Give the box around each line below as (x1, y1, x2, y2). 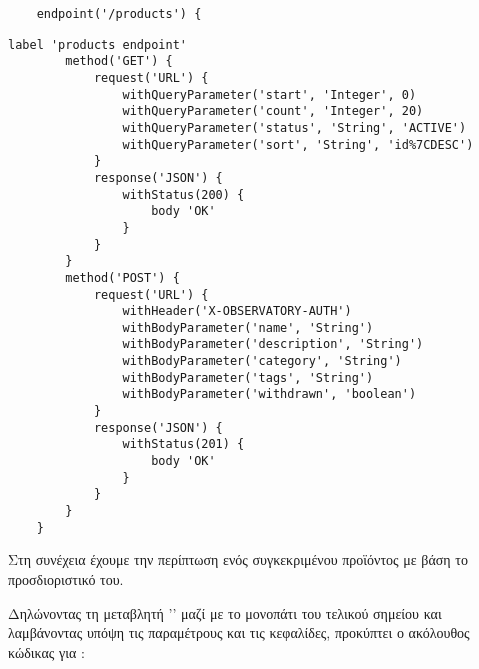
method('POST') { (65, 270, 180, 285)
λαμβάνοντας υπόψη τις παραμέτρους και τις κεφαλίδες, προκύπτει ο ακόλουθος (8, 622, 470, 643)
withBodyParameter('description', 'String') (122, 337, 424, 352)
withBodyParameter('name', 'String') (122, 320, 374, 335)
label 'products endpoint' (8, 37, 187, 52)
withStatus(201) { (122, 437, 245, 452)
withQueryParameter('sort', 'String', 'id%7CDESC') (122, 137, 474, 152)
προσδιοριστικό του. (8, 568, 124, 589)
